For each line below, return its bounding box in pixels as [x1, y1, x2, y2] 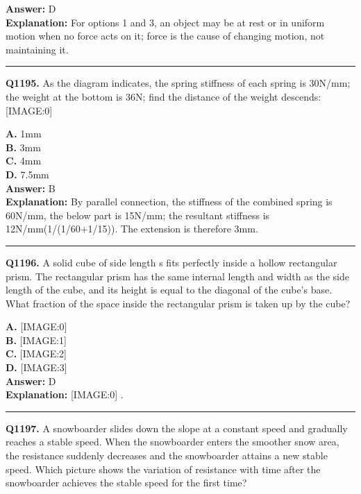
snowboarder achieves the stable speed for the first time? [6, 475, 247, 490]
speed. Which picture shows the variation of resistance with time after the [6, 461, 321, 476]
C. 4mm [6, 153, 42, 168]
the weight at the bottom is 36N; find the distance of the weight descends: [6, 89, 321, 103]
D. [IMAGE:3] [6, 360, 67, 375]
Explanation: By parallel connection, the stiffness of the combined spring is [6, 194, 333, 209]
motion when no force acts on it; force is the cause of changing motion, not [6, 28, 325, 43]
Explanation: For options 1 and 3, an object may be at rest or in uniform [6, 15, 325, 29]
